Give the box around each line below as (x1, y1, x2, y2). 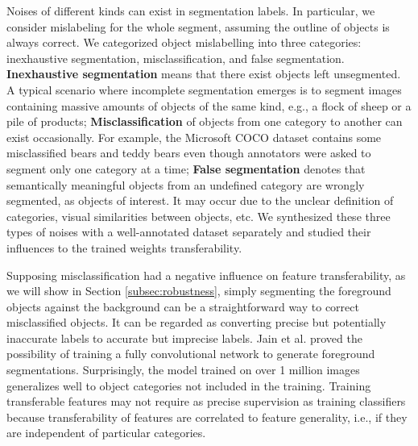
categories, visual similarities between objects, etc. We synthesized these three (6, 207, 391, 224)
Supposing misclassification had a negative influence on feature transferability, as (6, 266, 406, 283)
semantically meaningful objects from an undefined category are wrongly (6, 176, 365, 193)
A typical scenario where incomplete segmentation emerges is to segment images (6, 81, 402, 98)
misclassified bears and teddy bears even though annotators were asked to (6, 144, 371, 161)
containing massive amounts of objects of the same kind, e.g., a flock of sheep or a (6, 97, 412, 114)
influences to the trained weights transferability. (6, 239, 242, 256)
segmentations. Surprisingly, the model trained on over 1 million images (6, 361, 360, 378)
